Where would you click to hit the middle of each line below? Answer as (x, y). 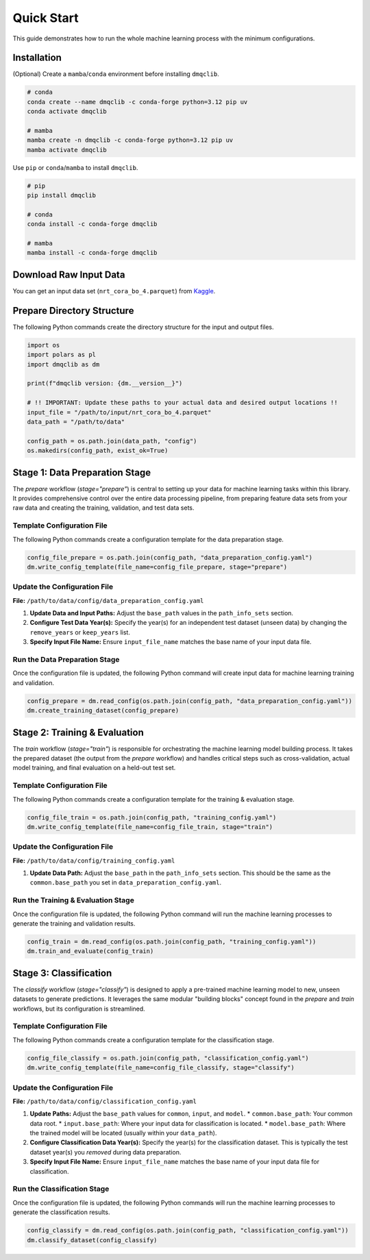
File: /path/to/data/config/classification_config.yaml (104, 1101)
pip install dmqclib (61, 196)
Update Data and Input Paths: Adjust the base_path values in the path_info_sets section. (162, 613)
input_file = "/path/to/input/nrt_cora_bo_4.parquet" (119, 412)
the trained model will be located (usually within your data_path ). (123, 1133)
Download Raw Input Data (69, 274)
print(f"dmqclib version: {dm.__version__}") (105, 383)
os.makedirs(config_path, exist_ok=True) (98, 451)
